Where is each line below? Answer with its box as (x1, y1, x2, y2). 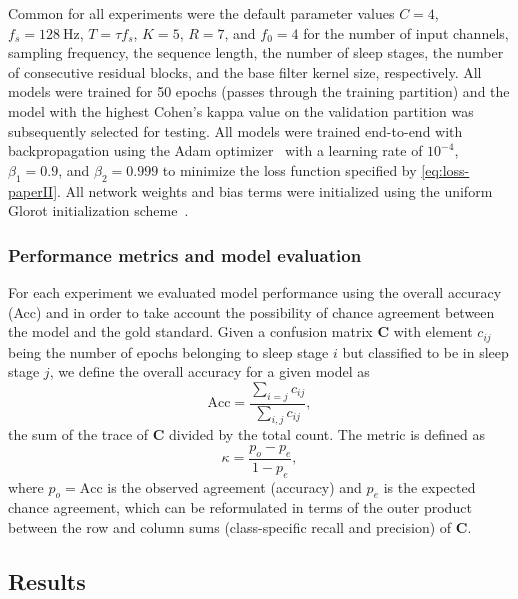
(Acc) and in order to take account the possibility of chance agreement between (8, 301, 495, 322)
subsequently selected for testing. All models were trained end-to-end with (8, 120, 463, 141)
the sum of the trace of (8, 424, 149, 445)
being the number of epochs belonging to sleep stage (8, 341, 329, 362)
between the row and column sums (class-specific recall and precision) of (8, 517, 452, 538)
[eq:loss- (421, 159, 470, 180)
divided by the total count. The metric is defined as (169, 424, 486, 445)
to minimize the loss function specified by (162, 159, 417, 180)
